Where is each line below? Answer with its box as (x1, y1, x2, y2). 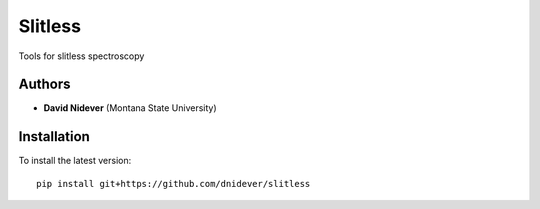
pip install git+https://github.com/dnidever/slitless (36, 178, 311, 189)
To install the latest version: (18, 155, 132, 167)
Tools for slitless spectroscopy (18, 50, 145, 62)
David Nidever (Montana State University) (43, 102, 217, 114)
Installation (18, 128, 90, 145)
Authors (18, 76, 71, 93)
